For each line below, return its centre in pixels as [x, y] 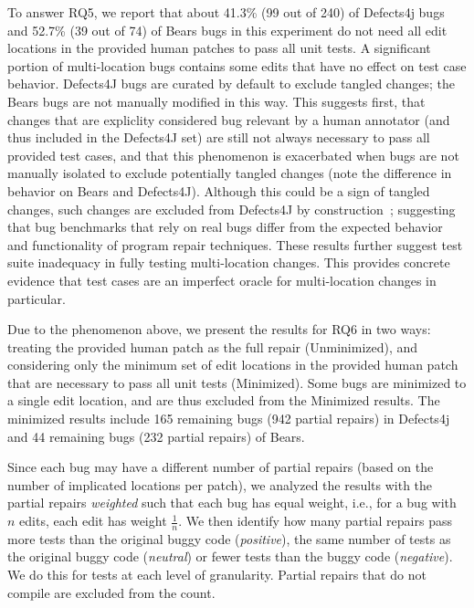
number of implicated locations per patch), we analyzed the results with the [220, 484]
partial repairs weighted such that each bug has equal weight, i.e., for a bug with [232, 503]
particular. [37, 298]
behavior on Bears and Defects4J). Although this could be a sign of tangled [219, 190]
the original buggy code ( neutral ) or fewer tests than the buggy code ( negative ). [230, 556]
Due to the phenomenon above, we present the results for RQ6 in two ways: [219, 329]
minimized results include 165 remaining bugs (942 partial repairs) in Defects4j [229, 419]
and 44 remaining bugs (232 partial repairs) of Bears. [156, 436]
